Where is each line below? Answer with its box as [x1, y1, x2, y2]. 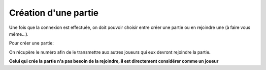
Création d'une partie [9, 7, 99, 18]
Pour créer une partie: [9, 40, 54, 46]
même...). [9, 31, 29, 37]
